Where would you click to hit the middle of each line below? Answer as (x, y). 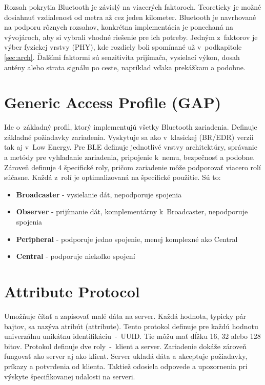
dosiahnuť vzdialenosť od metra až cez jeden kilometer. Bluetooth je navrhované (130, 17)
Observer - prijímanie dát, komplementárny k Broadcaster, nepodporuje (132, 211)
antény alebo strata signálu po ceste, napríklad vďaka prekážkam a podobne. (125, 67)
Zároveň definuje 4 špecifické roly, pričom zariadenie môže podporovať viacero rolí (132, 167)
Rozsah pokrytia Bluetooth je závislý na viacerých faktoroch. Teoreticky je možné (133, 7)
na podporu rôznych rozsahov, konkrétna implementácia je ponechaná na (119, 27)
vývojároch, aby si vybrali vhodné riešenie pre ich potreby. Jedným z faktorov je (131, 37)
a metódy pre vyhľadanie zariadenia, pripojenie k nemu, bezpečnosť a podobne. (130, 157)
